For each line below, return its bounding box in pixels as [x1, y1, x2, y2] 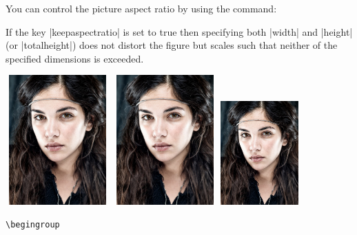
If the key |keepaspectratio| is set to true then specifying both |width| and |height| [6, 24, 353, 38]
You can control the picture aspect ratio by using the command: [6, 1, 277, 15]
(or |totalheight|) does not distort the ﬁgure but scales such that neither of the [6, 38, 338, 52]
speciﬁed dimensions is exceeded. [6, 51, 144, 65]
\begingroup [6, 219, 60, 230]
